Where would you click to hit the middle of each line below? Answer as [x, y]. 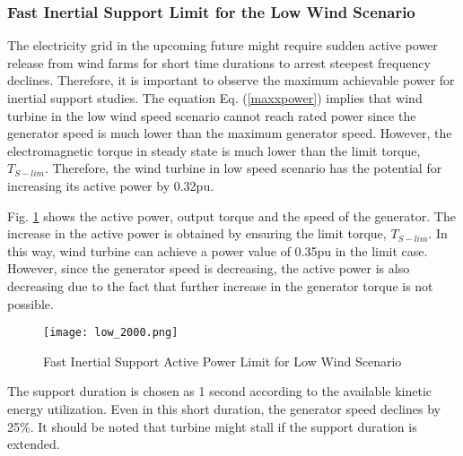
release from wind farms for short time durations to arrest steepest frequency [219, 62]
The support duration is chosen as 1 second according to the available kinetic [219, 391]
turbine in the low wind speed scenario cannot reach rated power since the [212, 115]
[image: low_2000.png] [111, 333]
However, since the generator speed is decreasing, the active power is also [209, 268]
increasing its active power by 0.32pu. [111, 185]
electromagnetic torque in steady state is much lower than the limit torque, [214, 150]
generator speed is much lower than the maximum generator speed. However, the [230, 133]
